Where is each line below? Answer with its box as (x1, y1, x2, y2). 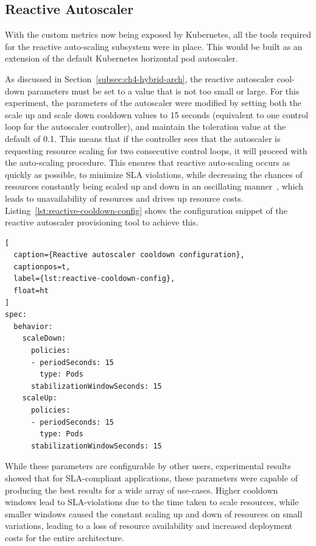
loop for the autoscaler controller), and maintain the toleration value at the (5, 120, 286, 133)
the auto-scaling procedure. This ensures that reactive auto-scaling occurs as (5, 156, 290, 169)
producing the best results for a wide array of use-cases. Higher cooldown (5, 483, 278, 496)
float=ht (13, 286, 49, 296)
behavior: (13, 322, 53, 331)
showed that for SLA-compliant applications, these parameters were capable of (5, 471, 298, 484)
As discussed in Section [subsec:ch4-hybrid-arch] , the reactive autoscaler (5, 72, 275, 85)
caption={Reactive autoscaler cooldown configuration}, (13, 250, 245, 260)
